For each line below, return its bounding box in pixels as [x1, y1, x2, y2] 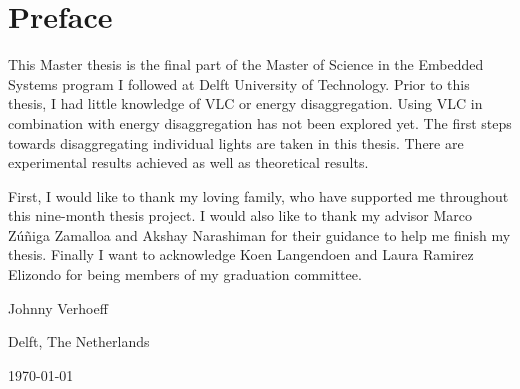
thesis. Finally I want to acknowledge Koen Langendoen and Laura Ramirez [8, 244, 474, 265]
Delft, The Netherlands [8, 331, 150, 352]
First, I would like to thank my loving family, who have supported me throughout [8, 185, 509, 206]
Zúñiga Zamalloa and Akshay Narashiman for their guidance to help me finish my [8, 224, 511, 245]
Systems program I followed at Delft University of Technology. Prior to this [8, 73, 470, 94]
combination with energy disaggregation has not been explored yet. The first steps [8, 112, 512, 133]
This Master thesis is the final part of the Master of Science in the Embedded [8, 54, 484, 75]
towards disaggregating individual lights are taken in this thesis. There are [8, 132, 464, 153]
